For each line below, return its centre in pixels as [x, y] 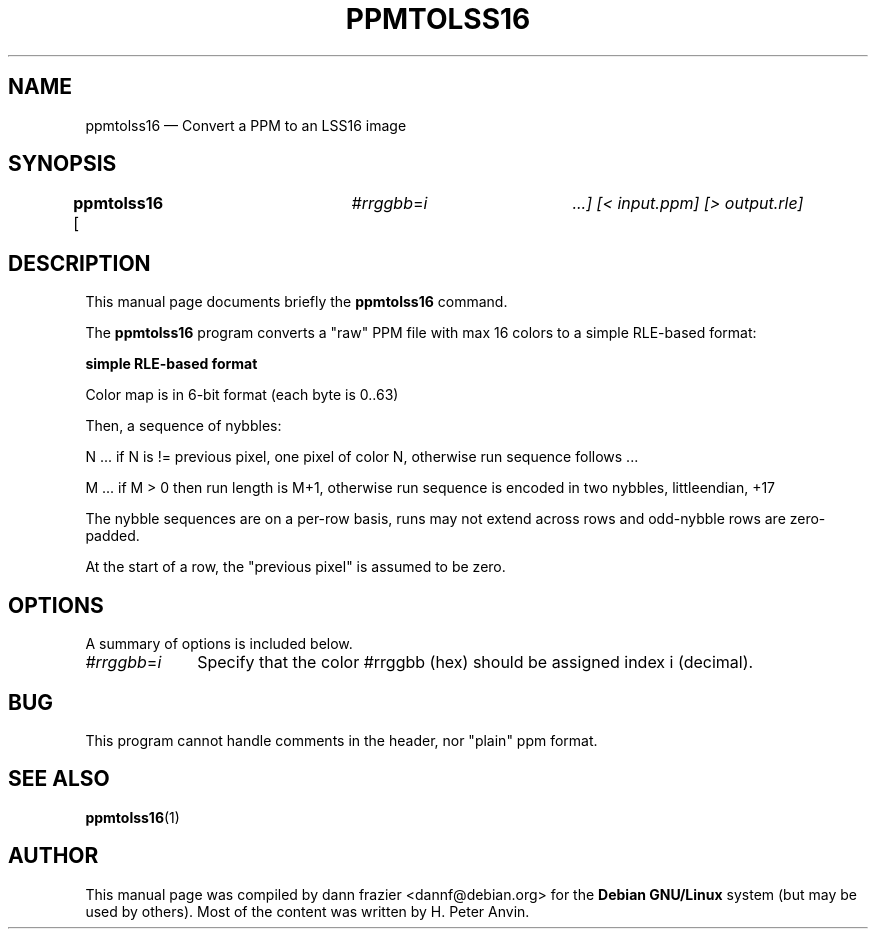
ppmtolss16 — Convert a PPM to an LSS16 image [246, 125]
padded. [112, 536]
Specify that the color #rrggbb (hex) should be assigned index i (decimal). [475, 662]
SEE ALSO [59, 779]
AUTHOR [53, 856]
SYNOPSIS [62, 164]
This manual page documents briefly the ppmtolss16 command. [296, 302]
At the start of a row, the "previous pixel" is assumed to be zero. [295, 567]
